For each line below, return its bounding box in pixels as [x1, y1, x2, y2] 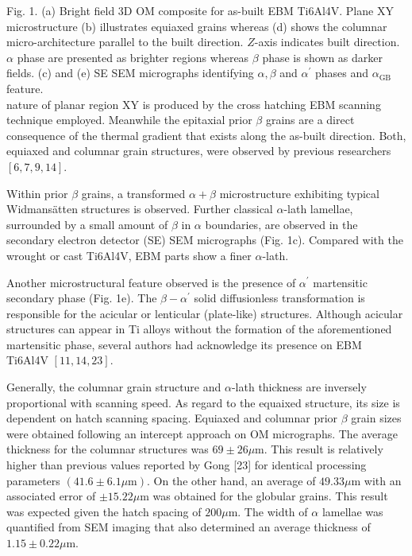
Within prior [6, 185, 68, 201]
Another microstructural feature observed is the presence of [6, 274, 296, 290]
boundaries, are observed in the [205, 216, 358, 232]
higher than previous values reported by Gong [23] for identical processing [6, 457, 367, 473]
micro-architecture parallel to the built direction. [6, 33, 244, 50]
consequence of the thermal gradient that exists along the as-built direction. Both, [6, 126, 406, 143]
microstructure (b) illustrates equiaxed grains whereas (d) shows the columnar [6, 17, 387, 34]
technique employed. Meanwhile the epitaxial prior [6, 111, 252, 128]
